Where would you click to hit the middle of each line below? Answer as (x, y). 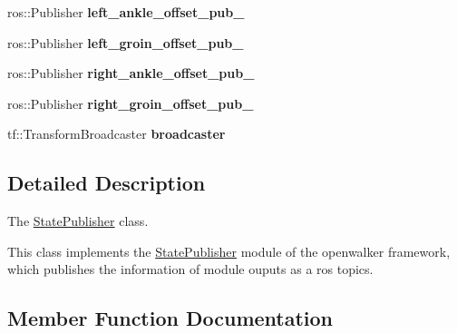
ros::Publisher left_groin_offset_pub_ (126, 42)
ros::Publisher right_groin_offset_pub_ (131, 103)
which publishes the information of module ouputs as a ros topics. (190, 269)
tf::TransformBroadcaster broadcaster (117, 134)
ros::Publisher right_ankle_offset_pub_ (131, 73)
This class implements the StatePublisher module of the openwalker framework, (229, 251)
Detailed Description (107, 183)
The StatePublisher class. (78, 221)
